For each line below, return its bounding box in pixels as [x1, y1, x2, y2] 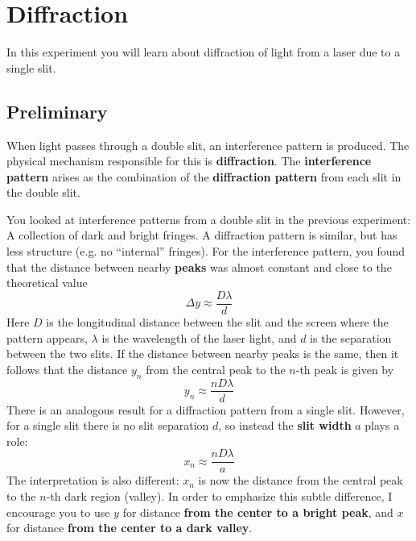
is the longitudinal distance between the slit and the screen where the [46, 313, 389, 330]
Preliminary [6, 98, 108, 123]
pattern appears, [6, 329, 88, 346]
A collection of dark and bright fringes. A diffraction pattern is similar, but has [6, 227, 397, 243]
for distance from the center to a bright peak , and [122, 503, 393, 520]
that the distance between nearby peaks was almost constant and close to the [6, 258, 392, 275]
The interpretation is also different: [6, 472, 179, 489]
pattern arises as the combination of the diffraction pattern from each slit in [6, 168, 402, 185]
